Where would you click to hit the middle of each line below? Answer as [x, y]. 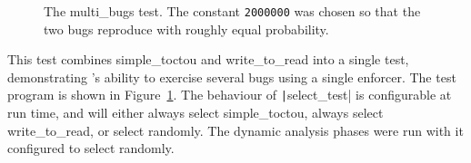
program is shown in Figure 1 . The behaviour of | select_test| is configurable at [230, 95]
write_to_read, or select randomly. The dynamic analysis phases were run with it [235, 130]
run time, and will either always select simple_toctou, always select [195, 113]
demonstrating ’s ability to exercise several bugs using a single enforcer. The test [232, 77]
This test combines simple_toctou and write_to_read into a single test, [208, 59]
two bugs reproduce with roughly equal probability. [186, 29]
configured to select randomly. [91, 148]
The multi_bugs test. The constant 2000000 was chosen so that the [232, 11]
